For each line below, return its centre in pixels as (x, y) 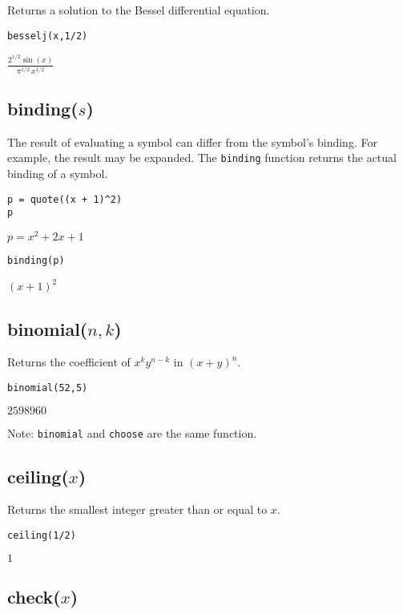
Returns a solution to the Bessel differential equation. (139, 10)
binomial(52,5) (48, 388)
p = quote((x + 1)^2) (65, 199)
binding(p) (36, 260)
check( (34, 597)
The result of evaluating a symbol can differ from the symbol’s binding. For (192, 141)
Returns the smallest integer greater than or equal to (137, 509)
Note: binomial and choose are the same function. (132, 432)
